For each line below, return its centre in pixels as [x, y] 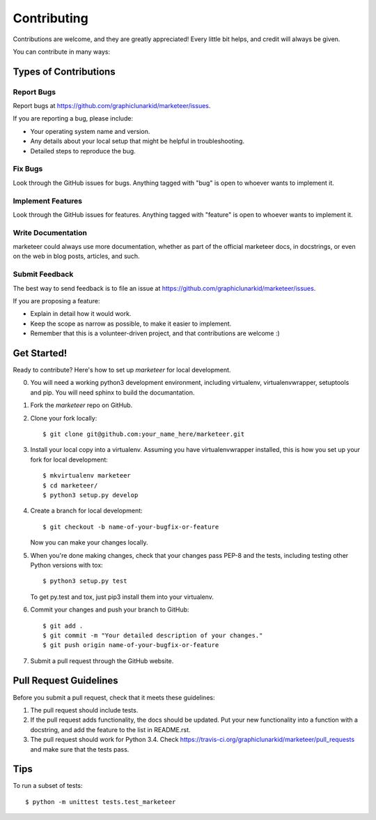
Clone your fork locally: [64, 418]
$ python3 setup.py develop [91, 495]
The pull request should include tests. [84, 710]
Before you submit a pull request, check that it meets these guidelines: [114, 697]
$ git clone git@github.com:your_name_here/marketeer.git [144, 434]
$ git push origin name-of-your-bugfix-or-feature [131, 645]
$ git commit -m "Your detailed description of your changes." [153, 635]
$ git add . [63, 625]
